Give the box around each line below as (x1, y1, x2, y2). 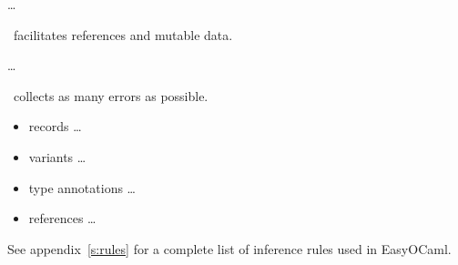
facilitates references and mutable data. (13, 25, 233, 44)
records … (28, 117, 82, 136)
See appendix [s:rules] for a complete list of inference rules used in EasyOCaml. (7, 239, 452, 258)
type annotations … (28, 178, 136, 197)
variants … (28, 147, 87, 166)
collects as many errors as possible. (13, 86, 209, 105)
